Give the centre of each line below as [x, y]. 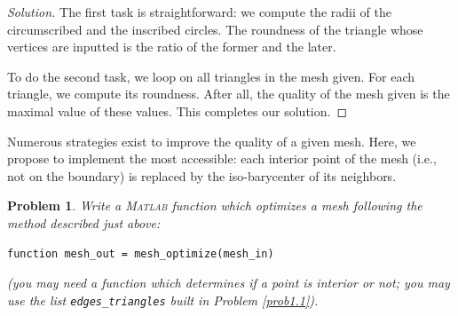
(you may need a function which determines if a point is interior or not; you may [229, 283]
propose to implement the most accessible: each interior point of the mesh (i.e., [222, 158]
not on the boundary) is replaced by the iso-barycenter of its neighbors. [202, 175]
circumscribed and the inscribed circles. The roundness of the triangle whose [215, 29]
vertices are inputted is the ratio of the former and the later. [172, 47]
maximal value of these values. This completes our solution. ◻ [178, 111]
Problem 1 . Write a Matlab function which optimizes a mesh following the [215, 205]
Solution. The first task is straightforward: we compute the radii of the [199, 12]
